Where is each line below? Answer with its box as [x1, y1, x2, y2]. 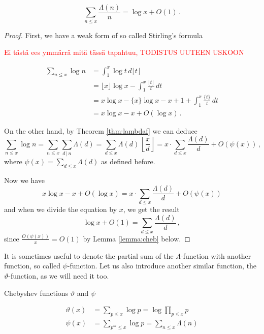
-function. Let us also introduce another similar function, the [67, 260, 257, 271]
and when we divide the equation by [4, 204, 117, 215]
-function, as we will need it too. [8, 270, 109, 281]
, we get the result [123, 204, 180, 215]
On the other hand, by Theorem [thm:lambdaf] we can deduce [4, 125, 197, 136]
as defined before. [101, 156, 155, 167]
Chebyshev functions [4, 287, 69, 298]
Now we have [4, 174, 45, 185]
